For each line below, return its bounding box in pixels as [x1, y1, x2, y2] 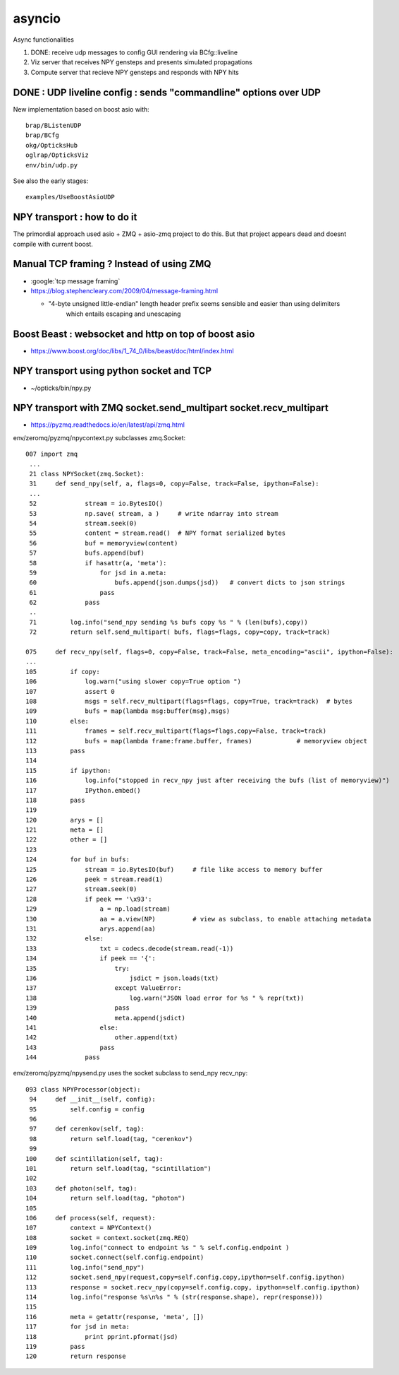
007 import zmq [25, 450, 78, 459]
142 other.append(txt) [25, 1034, 178, 1041]
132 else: [25, 935, 104, 943]
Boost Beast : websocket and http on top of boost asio [13, 328, 255, 340]
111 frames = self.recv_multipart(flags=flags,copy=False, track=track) [25, 727, 327, 735]
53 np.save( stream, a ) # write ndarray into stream [29, 509, 278, 517]
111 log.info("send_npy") [25, 1263, 145, 1271]
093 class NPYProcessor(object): [25, 1085, 141, 1093]
